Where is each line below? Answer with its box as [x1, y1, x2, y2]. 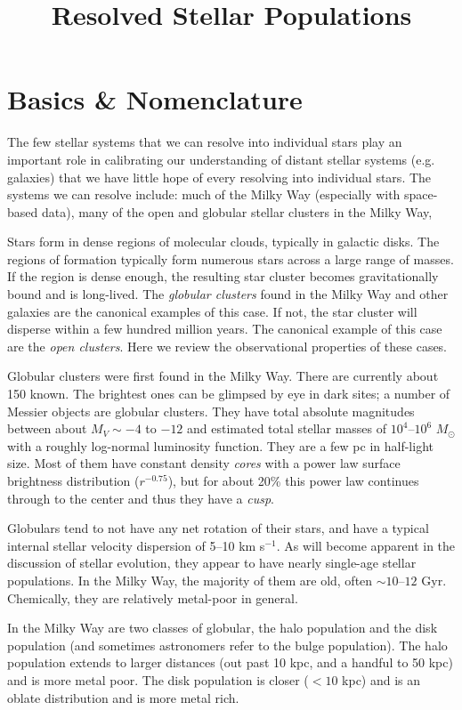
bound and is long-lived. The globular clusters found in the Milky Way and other [7, 285, 449, 303]
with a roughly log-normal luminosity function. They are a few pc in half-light [7, 436, 434, 455]
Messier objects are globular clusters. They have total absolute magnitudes [7, 401, 415, 420]
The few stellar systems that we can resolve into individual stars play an [7, 133, 402, 151]
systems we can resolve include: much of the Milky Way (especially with [7, 185, 401, 204]
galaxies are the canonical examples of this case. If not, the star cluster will [7, 302, 417, 320]
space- [404, 185, 438, 204]
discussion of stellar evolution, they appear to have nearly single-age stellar [7, 553, 417, 572]
